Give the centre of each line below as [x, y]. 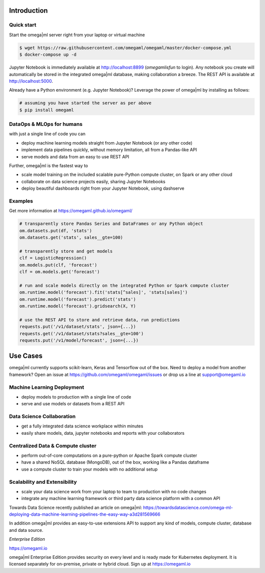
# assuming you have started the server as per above [85, 103]
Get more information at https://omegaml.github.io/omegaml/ [71, 211]
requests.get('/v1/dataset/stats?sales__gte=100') [82, 334]
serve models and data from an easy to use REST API [75, 156]
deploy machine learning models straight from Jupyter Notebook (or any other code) [107, 143]
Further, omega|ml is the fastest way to [49, 165]
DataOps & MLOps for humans [46, 124]
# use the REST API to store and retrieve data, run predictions [100, 320]
